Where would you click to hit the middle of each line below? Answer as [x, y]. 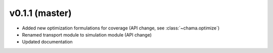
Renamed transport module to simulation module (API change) [87, 34]
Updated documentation [47, 42]
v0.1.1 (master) [40, 13]
